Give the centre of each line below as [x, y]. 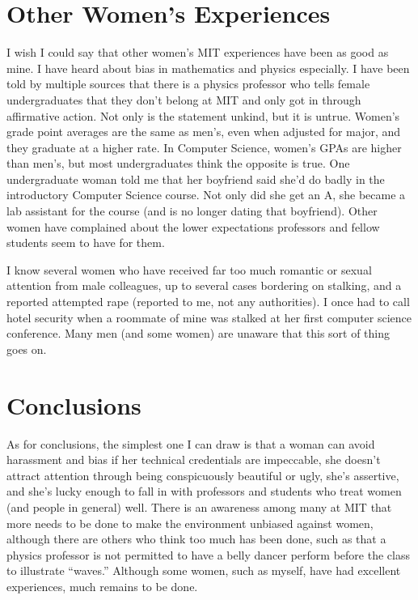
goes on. [27, 349]
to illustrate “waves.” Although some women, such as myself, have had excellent [204, 570]
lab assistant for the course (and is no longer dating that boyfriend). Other [192, 211]
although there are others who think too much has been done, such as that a [196, 539]
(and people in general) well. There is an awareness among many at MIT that [199, 506]
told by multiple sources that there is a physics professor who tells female [188, 84]
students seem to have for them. [86, 243]
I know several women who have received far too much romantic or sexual [189, 269]
